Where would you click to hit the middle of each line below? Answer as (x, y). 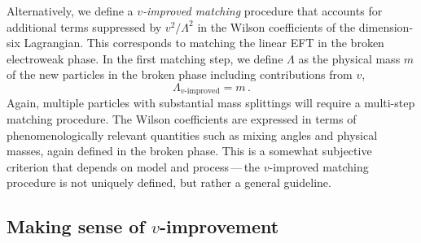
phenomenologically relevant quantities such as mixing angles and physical (192, 135)
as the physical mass (349, 58)
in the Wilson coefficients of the (276, 26)
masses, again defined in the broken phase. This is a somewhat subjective (189, 151)
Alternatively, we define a (70, 11)
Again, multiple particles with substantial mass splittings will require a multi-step (211, 103)
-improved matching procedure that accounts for (263, 11)
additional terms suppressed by (84, 26)
